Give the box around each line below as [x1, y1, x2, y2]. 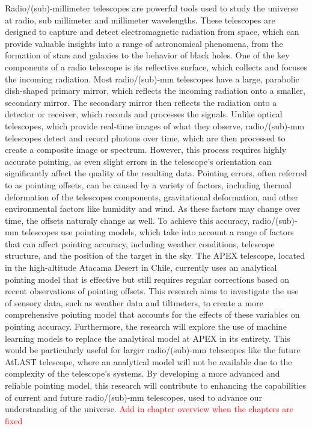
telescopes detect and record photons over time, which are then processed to [5, 131, 286, 144]
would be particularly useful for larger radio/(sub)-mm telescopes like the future [5, 344, 301, 356]
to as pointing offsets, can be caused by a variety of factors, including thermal [5, 178, 292, 191]
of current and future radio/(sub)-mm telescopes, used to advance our [5, 390, 262, 403]
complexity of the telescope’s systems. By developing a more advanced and [5, 367, 280, 380]
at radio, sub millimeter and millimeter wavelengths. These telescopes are [5, 13, 275, 26]
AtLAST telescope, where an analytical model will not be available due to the [5, 355, 292, 368]
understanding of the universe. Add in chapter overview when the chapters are [5, 403, 293, 415]
